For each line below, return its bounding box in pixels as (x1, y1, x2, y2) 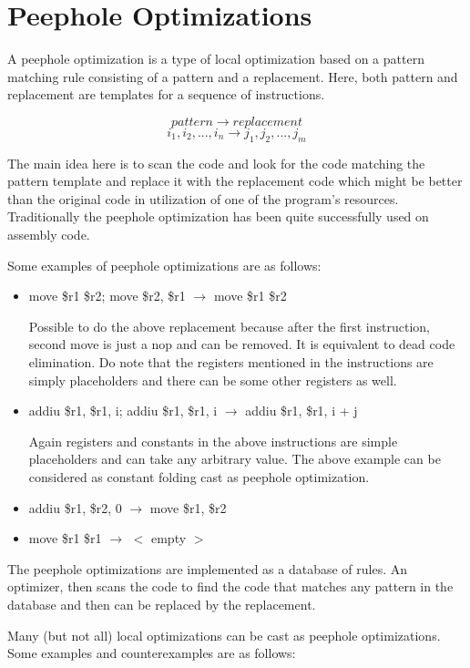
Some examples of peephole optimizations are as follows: (7, 255, 322, 274)
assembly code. (7, 225, 90, 244)
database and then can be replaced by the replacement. (7, 594, 316, 613)
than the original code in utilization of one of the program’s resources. (7, 189, 399, 208)
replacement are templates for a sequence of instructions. (7, 85, 325, 104)
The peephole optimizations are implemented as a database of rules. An (7, 559, 408, 578)
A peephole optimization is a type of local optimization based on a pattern (7, 49, 424, 68)
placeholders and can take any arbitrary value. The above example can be (28, 449, 441, 468)
